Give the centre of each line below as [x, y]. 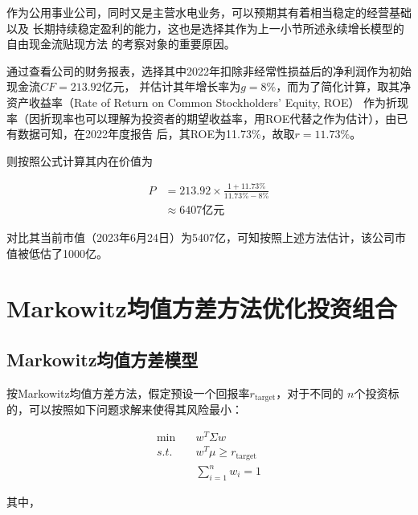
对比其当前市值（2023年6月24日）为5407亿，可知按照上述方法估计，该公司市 [206, 237]
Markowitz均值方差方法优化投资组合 [202, 308]
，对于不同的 [310, 392]
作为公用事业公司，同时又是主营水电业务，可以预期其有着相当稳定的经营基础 [209, 12]
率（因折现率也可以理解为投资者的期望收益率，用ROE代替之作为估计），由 [202, 118]
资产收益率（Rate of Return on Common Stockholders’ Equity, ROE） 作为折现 [208, 102]
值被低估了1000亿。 [57, 253]
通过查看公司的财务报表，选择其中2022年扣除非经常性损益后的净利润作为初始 [209, 70]
